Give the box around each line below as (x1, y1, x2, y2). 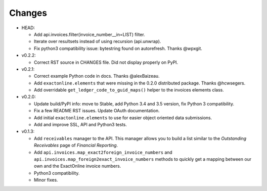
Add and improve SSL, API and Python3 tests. (34, 122, 127, 128)
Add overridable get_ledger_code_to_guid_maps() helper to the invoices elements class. (34, 87, 224, 93)
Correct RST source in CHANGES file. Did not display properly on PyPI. (34, 59, 178, 65)
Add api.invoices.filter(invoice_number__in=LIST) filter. (34, 31, 145, 37)
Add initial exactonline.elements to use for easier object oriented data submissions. (34, 114, 212, 121)
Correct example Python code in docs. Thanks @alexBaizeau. (34, 73, 160, 79)
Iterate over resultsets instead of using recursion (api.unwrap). (34, 39, 161, 45)
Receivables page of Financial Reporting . (34, 143, 118, 148)
